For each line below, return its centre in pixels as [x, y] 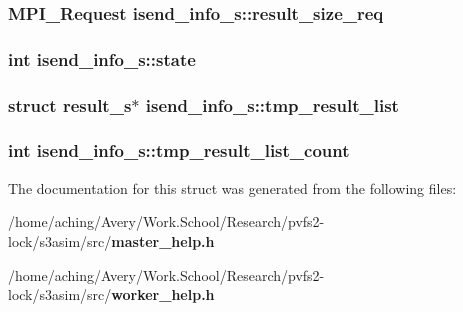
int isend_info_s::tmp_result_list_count [179, 150]
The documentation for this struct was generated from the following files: [232, 187]
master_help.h [163, 240]
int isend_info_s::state [102, 58]
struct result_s [70, 104]
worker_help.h [163, 294]
